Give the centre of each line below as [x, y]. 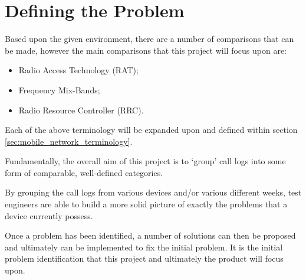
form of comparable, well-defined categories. [84, 172]
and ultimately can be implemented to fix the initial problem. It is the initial [144, 247]
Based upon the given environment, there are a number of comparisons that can [149, 39]
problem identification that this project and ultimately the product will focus [144, 258]
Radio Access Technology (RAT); [78, 70]
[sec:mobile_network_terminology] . [69, 141]
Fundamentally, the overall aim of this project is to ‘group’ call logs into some [145, 161]
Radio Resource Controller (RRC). [81, 110]
